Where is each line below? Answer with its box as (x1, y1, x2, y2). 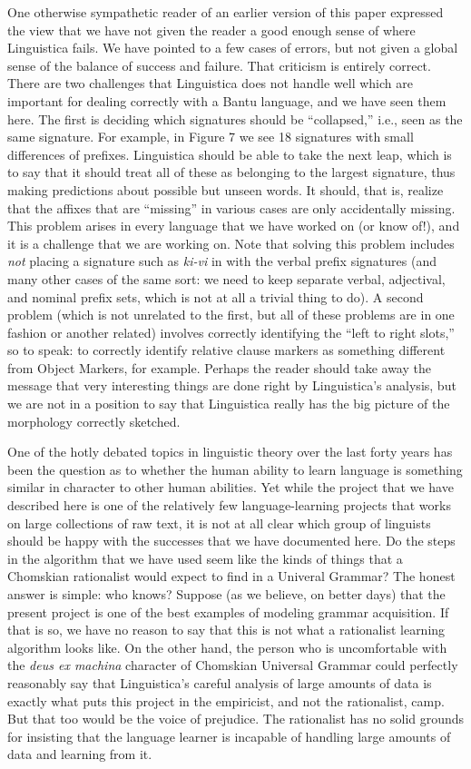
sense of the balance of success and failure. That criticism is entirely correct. (7, 55, 431, 74)
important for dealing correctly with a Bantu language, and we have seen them (7, 91, 446, 110)
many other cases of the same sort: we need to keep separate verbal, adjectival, (7, 269, 446, 288)
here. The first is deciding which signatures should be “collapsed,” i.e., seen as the (7, 109, 463, 128)
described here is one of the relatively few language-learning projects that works (7, 496, 451, 515)
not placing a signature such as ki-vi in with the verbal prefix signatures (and (7, 251, 437, 271)
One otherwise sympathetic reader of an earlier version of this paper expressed (7, 3, 444, 21)
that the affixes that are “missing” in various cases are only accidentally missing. (7, 198, 456, 217)
